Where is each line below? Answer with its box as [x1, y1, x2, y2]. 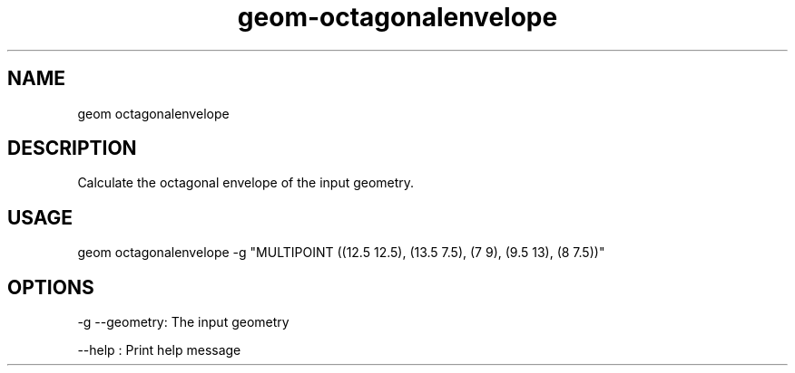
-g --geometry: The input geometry [77, 314, 290, 330]
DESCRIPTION [7, 137, 137, 160]
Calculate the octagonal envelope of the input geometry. [77, 175, 415, 191]
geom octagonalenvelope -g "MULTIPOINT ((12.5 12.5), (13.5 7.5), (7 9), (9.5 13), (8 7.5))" [77, 244, 605, 261]
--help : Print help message [77, 342, 241, 359]
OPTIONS [7, 275, 94, 299]
